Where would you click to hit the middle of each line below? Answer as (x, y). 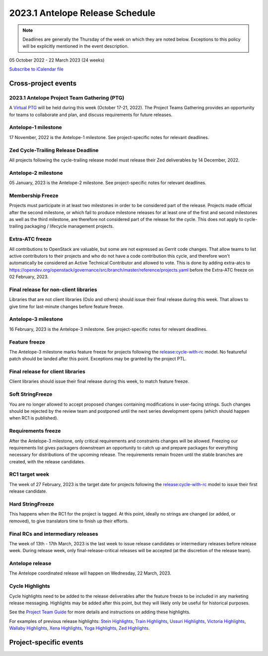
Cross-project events (43, 83)
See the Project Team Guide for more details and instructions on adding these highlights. (100, 612)
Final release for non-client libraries (53, 290)
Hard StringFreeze (32, 504)
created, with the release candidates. (47, 461)
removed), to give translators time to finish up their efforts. (69, 521)
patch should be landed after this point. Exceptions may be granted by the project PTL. (98, 359)
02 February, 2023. (29, 277)
